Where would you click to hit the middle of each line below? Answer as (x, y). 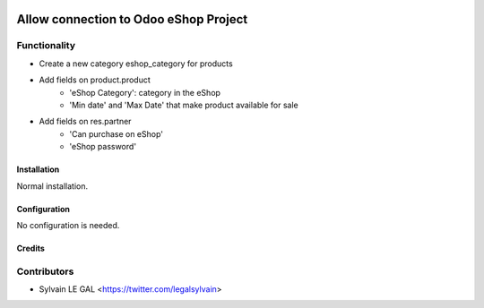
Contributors (45, 271)
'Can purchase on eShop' (116, 133)
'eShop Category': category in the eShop (145, 92)
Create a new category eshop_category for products (136, 64)
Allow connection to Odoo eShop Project (132, 19)
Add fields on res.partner (85, 122)
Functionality (46, 46)
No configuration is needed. (68, 225)
